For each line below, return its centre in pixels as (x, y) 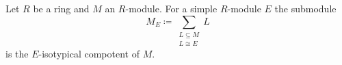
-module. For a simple (171, 8)
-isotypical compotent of (89, 54)
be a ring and (61, 8)
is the (17, 54)
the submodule (305, 8)
